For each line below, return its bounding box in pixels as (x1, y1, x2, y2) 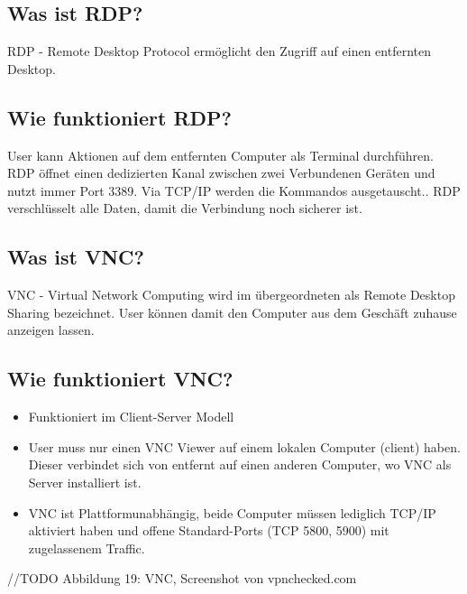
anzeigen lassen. (7, 320, 95, 339)
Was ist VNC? (7, 243, 144, 271)
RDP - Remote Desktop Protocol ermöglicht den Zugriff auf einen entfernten (7, 42, 431, 60)
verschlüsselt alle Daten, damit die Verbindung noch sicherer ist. (7, 199, 362, 218)
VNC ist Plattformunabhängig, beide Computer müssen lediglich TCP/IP (28, 503, 436, 522)
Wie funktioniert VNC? (7, 365, 233, 393)
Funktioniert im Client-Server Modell (28, 407, 234, 426)
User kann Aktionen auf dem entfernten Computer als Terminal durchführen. (7, 145, 434, 164)
